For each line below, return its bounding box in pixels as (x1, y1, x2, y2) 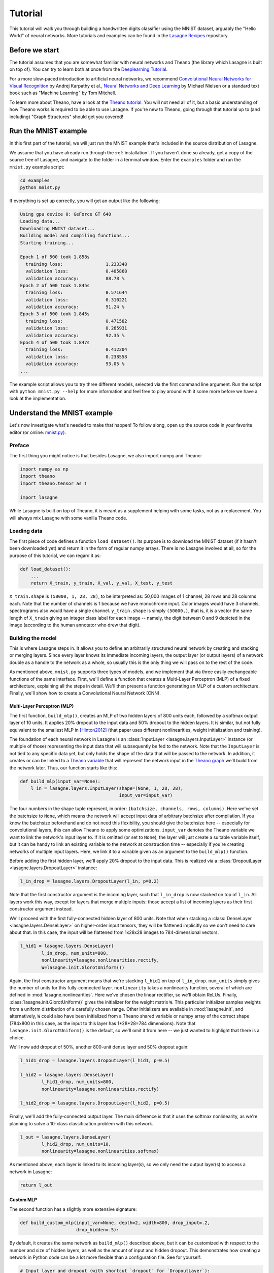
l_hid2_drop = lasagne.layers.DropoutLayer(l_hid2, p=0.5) (20, 1100, 170, 1106)
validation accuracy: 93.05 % (25, 361, 125, 367)
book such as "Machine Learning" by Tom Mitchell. (9, 90, 117, 96)
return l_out (20, 1182, 53, 1188)
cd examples (20, 177, 50, 183)
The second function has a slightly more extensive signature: (9, 1206, 137, 1212)
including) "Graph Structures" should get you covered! (9, 114, 124, 120)
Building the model (9, 634, 57, 642)
